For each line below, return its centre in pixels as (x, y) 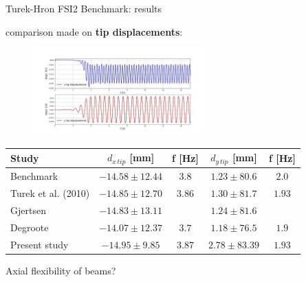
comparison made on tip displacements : (94, 31)
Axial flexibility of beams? (61, 270)
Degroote (30, 227)
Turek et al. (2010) (50, 193)
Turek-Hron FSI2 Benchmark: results (84, 8)
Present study (40, 244)
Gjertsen (28, 210)
